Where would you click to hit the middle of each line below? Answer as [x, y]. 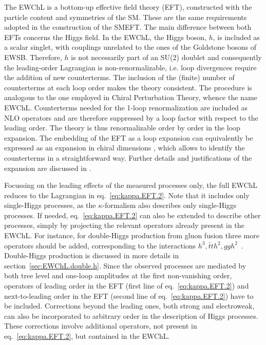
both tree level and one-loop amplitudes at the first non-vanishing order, [118, 275]
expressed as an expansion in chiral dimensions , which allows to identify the [125, 148]
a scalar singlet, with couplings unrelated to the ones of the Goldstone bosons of [130, 47]
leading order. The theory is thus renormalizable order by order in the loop [122, 128]
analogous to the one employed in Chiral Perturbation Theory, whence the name [131, 97]
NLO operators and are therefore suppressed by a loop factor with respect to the [131, 117]
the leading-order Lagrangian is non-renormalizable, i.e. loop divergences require [130, 67]
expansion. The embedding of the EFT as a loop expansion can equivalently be [129, 137]
